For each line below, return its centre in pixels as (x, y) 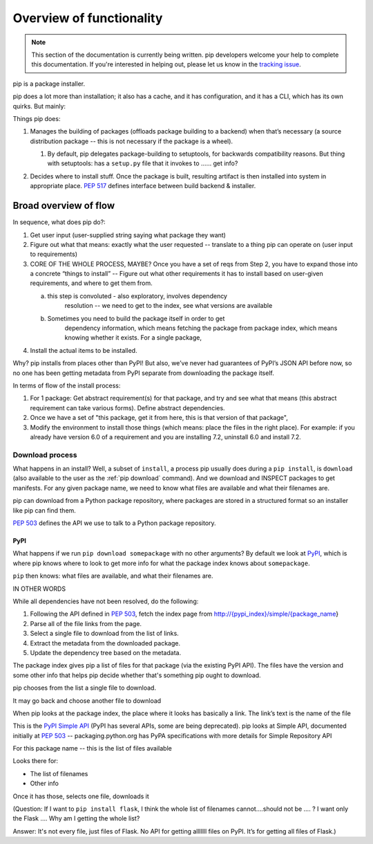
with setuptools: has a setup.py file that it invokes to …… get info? (143, 163)
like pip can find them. (44, 510)
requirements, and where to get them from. (91, 283)
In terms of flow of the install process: (67, 385)
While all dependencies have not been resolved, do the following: (106, 601)
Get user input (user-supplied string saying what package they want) (128, 235)
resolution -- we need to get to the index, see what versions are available (169, 306)
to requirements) (54, 254)
